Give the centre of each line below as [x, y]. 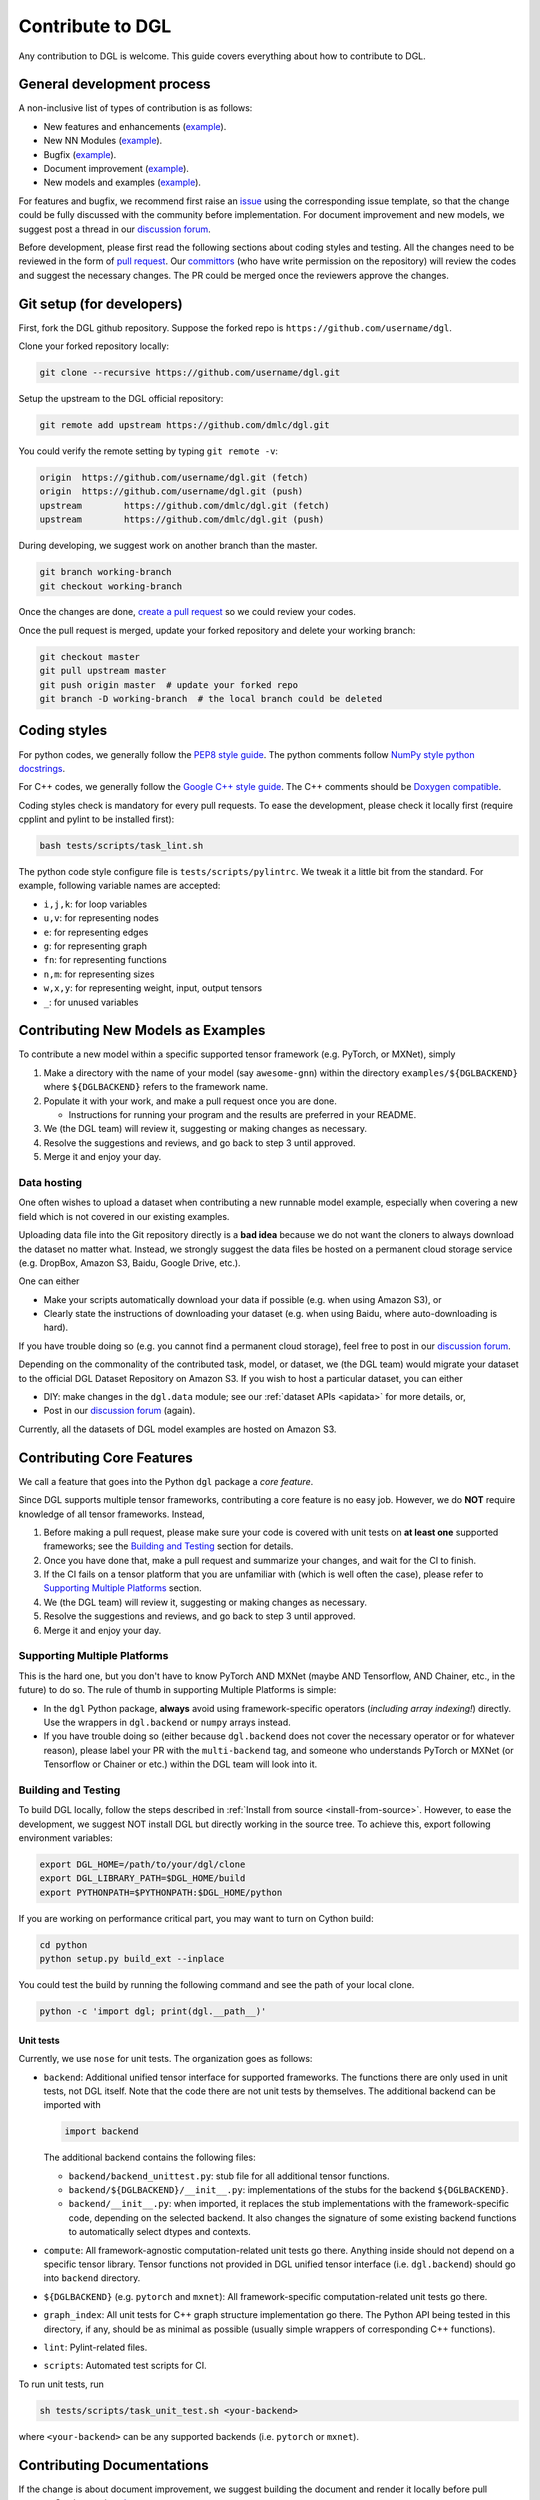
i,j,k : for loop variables [95, 904]
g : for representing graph [95, 946]
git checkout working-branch [111, 586]
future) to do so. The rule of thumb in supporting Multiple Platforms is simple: [177, 1690]
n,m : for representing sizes [99, 974]
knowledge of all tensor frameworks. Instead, [111, 1514]
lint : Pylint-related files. [95, 2347]
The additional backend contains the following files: [149, 2157]
